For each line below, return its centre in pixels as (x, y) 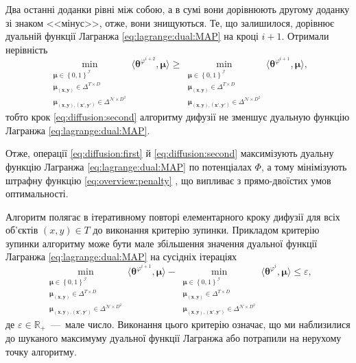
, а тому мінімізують (304, 166)
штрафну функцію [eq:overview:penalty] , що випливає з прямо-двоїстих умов (168, 180)
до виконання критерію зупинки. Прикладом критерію (206, 230)
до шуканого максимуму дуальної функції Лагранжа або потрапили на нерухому (174, 338)
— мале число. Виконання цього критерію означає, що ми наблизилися (200, 324)
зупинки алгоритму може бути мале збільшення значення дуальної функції (162, 243)
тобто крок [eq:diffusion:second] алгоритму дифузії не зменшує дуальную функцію (178, 117)
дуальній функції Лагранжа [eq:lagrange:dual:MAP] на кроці (132, 36)
